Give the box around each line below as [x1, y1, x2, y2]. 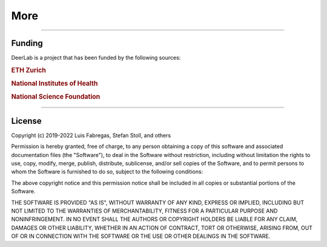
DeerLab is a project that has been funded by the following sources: [11, 54, 181, 62]
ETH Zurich [11, 66, 47, 74]
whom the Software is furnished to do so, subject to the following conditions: [11, 168, 203, 175]
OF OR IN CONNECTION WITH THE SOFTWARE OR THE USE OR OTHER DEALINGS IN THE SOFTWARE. [11, 233, 271, 240]
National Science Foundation [11, 92, 101, 101]
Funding [11, 38, 44, 48]
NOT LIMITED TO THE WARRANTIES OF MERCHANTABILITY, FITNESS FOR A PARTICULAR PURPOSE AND [11, 207, 278, 214]
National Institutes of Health [11, 79, 98, 88]
